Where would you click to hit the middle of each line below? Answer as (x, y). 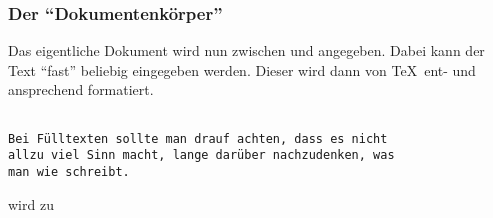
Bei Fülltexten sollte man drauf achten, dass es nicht (198, 138)
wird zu (31, 203)
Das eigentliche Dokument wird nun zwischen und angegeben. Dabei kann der (246, 50)
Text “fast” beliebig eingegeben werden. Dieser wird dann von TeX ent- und (242, 69)
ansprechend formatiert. (81, 89)
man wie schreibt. (69, 171)
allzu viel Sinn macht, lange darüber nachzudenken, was (201, 155)
